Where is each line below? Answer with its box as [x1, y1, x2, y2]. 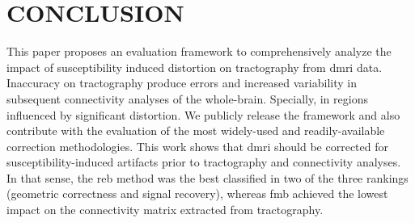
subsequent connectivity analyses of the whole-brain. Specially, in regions [6, 90, 368, 107]
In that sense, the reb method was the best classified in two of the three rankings [6, 169, 409, 186]
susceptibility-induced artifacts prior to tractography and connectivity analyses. [6, 154, 401, 170]
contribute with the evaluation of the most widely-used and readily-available [6, 122, 385, 139]
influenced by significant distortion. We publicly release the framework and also [6, 106, 400, 123]
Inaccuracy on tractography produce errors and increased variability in [6, 74, 357, 91]
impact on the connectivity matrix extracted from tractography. [6, 201, 324, 218]
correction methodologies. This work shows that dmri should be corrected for [6, 137, 388, 154]
